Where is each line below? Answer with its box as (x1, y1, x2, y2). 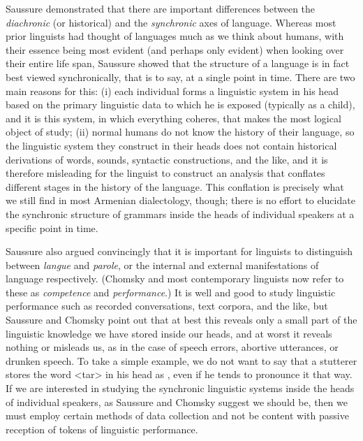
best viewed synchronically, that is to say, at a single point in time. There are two (6, 69, 355, 84)
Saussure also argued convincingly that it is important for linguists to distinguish (6, 244, 353, 259)
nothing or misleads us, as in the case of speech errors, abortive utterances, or (6, 340, 339, 354)
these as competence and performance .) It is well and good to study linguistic (6, 284, 336, 299)
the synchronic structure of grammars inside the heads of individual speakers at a (6, 206, 355, 221)
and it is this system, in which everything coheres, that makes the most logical (6, 110, 341, 125)
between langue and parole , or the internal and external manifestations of (6, 257, 319, 272)
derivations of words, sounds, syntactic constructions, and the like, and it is (6, 152, 328, 166)
